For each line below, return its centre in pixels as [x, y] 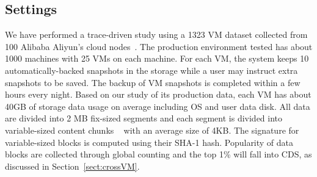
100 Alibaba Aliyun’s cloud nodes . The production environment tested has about [159, 46]
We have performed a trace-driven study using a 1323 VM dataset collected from [156, 34]
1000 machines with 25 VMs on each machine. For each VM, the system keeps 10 [157, 58]
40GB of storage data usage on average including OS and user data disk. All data [158, 106]
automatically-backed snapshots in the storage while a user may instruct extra [151, 70]
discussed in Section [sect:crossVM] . [72, 166]
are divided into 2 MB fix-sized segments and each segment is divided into [144, 118]
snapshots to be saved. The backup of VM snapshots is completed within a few [153, 82]
